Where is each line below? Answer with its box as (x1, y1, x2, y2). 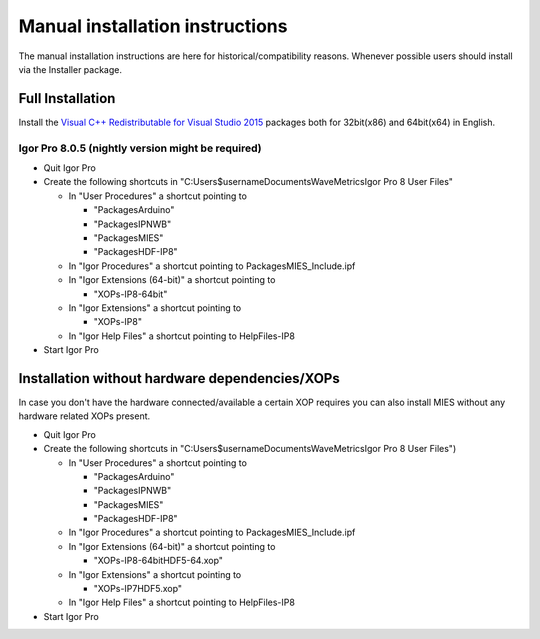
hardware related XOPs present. (18, 410, 151, 422)
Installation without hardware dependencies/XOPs (18, 370, 340, 387)
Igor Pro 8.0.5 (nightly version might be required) (18, 141, 262, 155)
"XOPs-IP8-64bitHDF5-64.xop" (93, 555, 224, 567)
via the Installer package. (18, 63, 122, 75)
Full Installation (18, 90, 116, 107)
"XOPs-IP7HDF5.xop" (93, 583, 183, 595)
